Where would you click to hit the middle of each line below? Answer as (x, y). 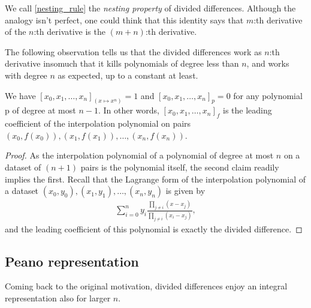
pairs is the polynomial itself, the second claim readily (180, 167)
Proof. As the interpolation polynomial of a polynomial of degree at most (139, 155)
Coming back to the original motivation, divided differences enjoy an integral (146, 286)
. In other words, (129, 110)
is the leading (247, 110)
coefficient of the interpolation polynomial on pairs (98, 123)
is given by (185, 191)
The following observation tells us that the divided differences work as (133, 51)
